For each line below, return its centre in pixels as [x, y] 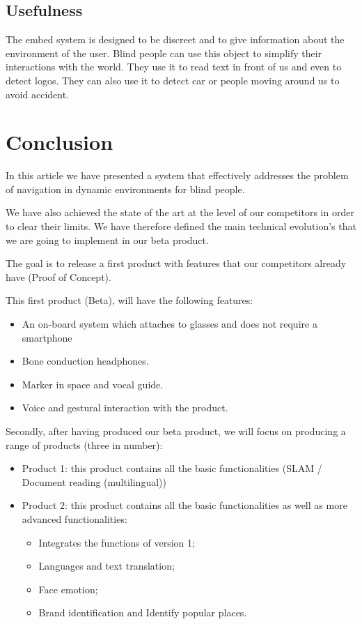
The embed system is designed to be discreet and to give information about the [175, 39]
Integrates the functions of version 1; [117, 542]
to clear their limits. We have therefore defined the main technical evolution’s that [181, 226]
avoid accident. [37, 94]
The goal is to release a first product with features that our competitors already [176, 263]
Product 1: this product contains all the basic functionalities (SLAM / [172, 468]
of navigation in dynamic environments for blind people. [125, 189]
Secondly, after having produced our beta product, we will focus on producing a [176, 431]
